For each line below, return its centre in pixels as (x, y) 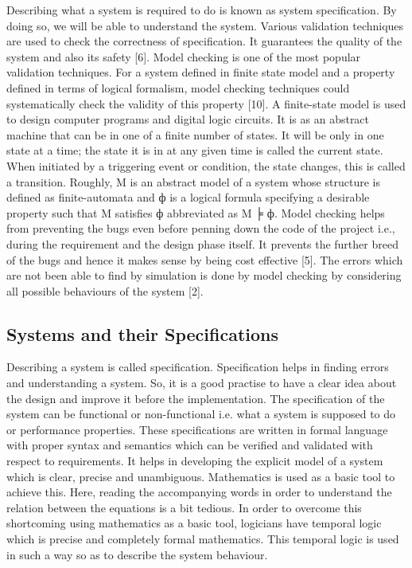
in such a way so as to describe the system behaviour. (137, 554)
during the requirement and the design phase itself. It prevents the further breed (202, 243)
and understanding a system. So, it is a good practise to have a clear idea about (202, 383)
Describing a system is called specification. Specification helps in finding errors (198, 367)
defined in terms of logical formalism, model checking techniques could (178, 87)
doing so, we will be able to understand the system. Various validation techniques (205, 25)
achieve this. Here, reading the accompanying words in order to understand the (199, 492)
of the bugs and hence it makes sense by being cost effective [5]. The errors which (205, 259)
